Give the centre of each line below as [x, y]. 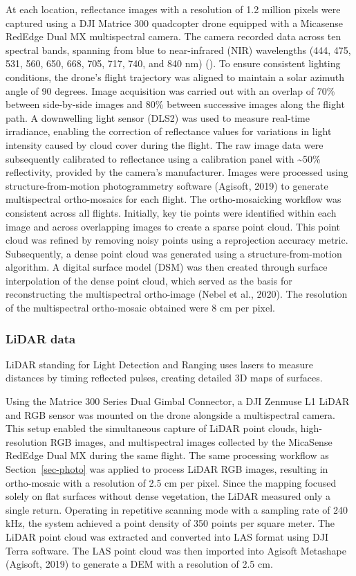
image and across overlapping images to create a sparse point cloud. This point [173, 226]
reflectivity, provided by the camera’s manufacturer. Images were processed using [177, 172]
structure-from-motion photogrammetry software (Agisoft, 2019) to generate [167, 185]
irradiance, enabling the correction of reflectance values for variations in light [169, 131]
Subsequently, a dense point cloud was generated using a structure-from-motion [174, 253]
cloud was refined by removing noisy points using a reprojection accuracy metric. [177, 240]
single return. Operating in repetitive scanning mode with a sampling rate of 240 [177, 509]
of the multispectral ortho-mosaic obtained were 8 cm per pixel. [140, 308]
